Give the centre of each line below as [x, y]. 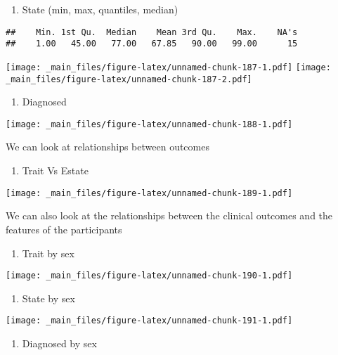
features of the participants [64, 229]
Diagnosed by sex [59, 343]
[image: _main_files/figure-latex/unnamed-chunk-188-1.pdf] [149, 124]
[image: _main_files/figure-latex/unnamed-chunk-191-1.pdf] [149, 321]
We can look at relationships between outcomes [108, 147]
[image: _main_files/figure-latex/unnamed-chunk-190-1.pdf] [149, 276]
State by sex [48, 298]
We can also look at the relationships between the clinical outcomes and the [169, 215]
